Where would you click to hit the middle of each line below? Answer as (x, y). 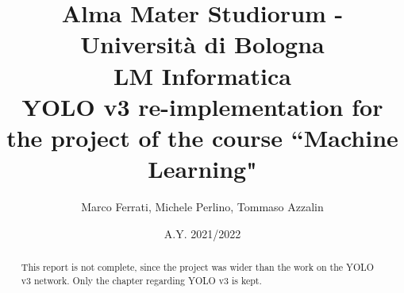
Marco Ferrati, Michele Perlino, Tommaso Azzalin (202, 207)
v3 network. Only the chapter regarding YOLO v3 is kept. (141, 280)
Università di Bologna (202, 44)
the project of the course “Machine (202, 137)
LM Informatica (202, 75)
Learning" (202, 169)
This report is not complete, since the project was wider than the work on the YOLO (197, 267)
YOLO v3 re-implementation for (202, 106)
